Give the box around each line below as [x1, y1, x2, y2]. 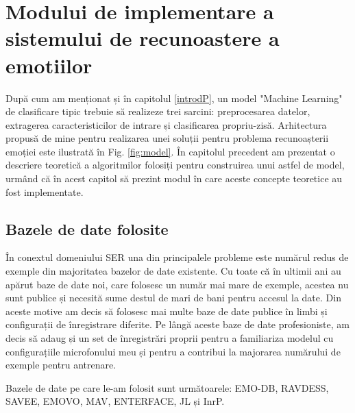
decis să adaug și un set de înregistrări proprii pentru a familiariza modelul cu [5, 331, 334, 345]
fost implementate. [5, 184, 84, 199]
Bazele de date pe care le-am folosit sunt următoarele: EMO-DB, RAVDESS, [5, 380, 329, 395]
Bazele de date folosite [5, 218, 169, 239]
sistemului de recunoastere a [5, 24, 280, 52]
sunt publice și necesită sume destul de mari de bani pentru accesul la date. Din [5, 290, 341, 305]
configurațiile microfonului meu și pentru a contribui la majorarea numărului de [5, 344, 341, 358]
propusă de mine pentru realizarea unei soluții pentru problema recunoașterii [5, 131, 329, 145]
